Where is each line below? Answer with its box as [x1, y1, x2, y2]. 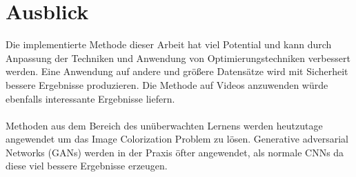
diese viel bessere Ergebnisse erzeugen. [6, 158, 168, 173]
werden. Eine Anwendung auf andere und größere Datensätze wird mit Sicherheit [6, 64, 348, 79]
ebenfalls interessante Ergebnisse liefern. [6, 91, 175, 105]
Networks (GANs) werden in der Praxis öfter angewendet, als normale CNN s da [6, 145, 344, 159]
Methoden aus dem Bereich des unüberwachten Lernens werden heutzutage [6, 118, 323, 132]
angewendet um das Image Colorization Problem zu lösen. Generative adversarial [6, 132, 348, 146]
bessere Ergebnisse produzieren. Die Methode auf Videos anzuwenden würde [6, 77, 328, 92]
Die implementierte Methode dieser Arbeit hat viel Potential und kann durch [6, 37, 332, 52]
